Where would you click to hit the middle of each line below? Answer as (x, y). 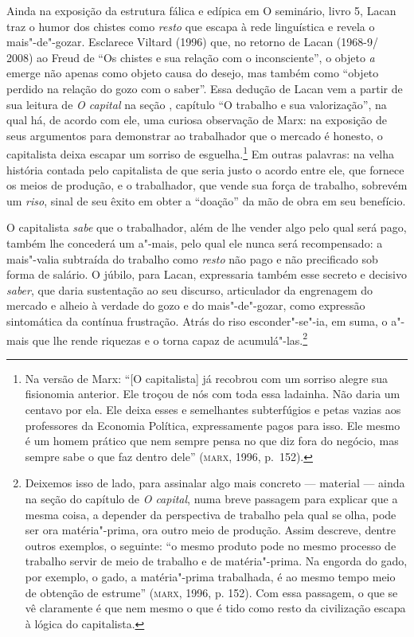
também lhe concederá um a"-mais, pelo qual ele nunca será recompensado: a (195, 242)
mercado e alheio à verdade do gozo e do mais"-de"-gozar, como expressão (186, 305)
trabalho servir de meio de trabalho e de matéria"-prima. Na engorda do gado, (216, 561)
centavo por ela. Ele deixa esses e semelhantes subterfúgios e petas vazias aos (213, 409)
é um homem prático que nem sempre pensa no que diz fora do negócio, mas (212, 441)
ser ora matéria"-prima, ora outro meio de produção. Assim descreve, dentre (210, 530)
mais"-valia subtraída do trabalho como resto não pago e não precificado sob (192, 258)
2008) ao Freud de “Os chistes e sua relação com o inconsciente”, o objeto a (191, 57)
